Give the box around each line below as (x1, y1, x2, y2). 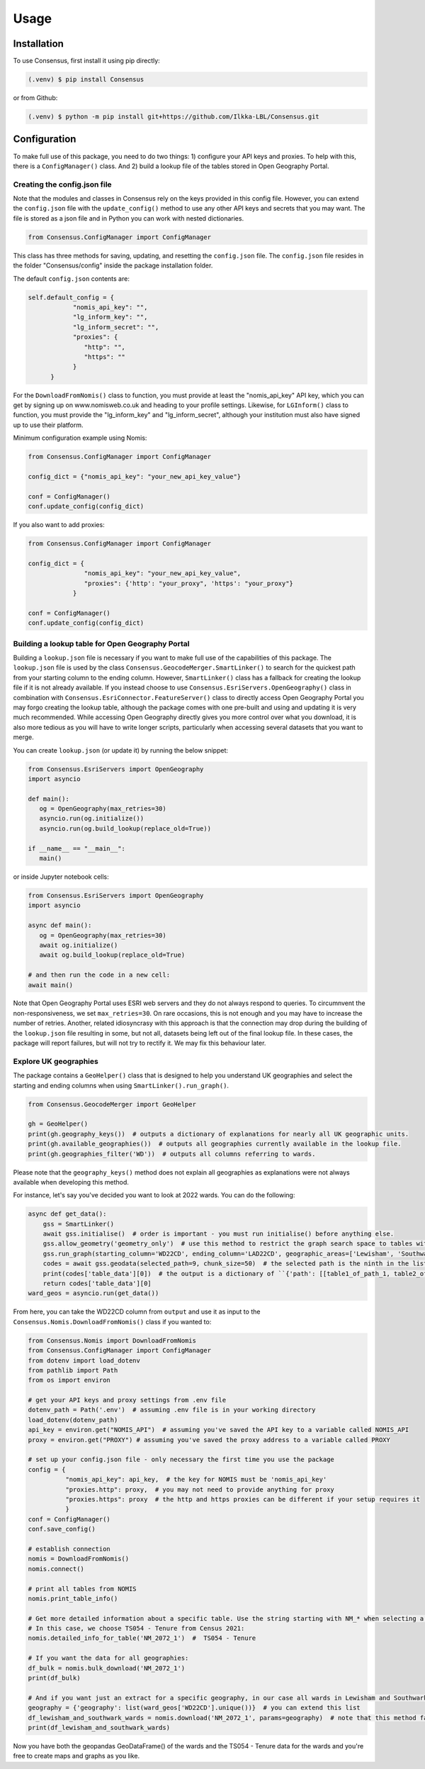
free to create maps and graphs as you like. (13, 1752, 140, 1760)
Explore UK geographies (13, 1056, 98, 1066)
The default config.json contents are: (13, 274, 130, 283)
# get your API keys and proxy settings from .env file (28, 1396, 227, 1404)
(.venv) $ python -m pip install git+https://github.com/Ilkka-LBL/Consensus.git (28, 113, 320, 121)
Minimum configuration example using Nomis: (13, 433, 147, 443)
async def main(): (28, 921, 92, 929)
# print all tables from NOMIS (28, 1585, 137, 1592)
